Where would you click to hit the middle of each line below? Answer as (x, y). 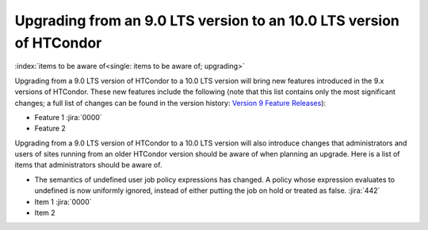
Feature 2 (50, 128)
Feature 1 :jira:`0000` (68, 117)
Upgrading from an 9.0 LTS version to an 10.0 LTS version (207, 21)
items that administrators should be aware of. (88, 165)
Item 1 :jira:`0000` (63, 202)
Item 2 (45, 213)
